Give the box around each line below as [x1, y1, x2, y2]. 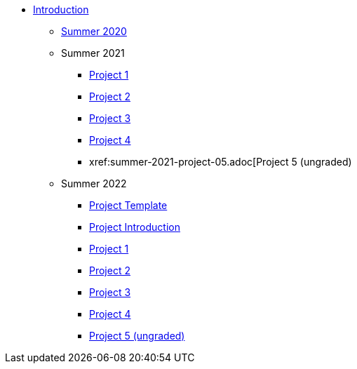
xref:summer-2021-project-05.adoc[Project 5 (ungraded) [89, 156, 352, 168]
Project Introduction [89, 221, 180, 233]
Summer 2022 [61, 177, 127, 189]
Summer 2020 [61, 25, 127, 37]
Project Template [89, 199, 168, 211]
